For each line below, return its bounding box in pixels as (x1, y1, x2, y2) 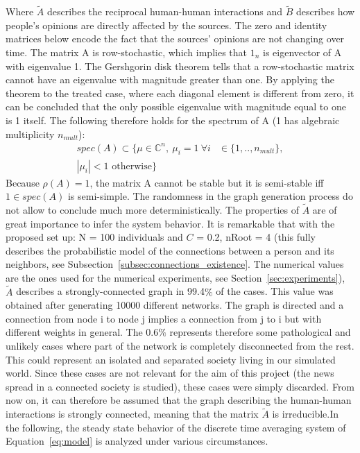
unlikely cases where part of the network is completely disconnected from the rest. (6, 339, 354, 353)
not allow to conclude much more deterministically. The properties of (6, 202, 300, 216)
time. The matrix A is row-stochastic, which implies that (6, 45, 248, 59)
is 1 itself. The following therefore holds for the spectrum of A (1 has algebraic (6, 112, 340, 127)
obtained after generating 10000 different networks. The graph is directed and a (6, 298, 344, 312)
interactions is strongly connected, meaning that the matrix (6, 407, 259, 421)
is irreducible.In (272, 407, 339, 421)
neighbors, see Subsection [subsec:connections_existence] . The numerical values (6, 257, 344, 271)
